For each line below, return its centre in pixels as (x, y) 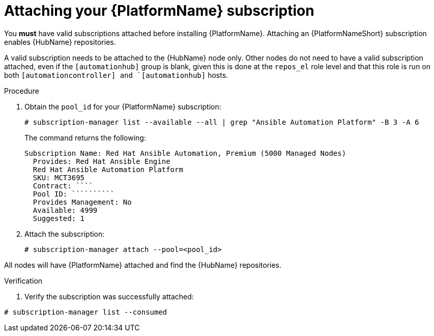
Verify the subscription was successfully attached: (109, 296)
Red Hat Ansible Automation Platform (108, 169)
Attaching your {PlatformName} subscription (159, 11)
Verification (23, 281)
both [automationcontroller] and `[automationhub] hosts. (116, 75)
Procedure (22, 91)
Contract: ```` (63, 186)
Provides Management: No (82, 202)
